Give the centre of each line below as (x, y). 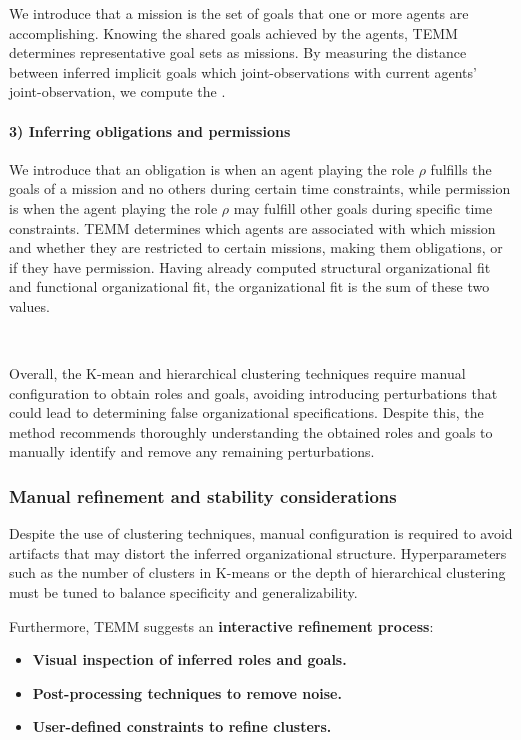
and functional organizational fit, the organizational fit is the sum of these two (249, 286)
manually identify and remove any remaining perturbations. (192, 451)
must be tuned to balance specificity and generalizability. (183, 592)
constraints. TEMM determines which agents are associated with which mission (252, 227)
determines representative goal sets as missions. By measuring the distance (238, 52)
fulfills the (461, 168)
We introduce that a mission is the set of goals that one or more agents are (239, 13)
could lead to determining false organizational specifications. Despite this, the (246, 412)
